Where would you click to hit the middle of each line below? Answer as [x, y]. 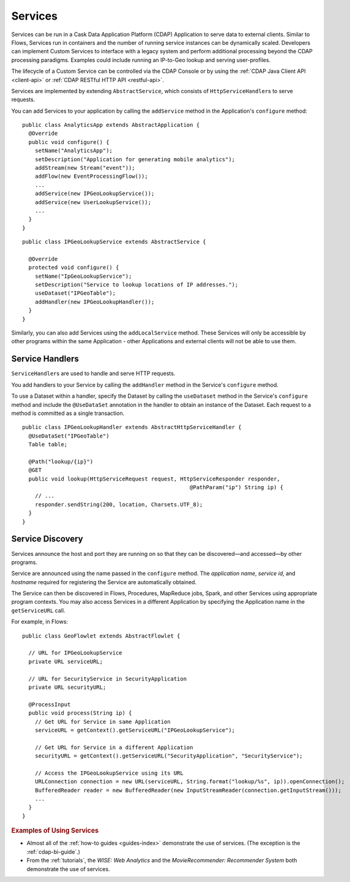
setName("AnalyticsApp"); [74, 151]
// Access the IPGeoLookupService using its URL [109, 773]
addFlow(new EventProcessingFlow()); [91, 177]
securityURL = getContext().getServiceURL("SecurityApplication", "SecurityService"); [169, 756]
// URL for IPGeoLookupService [75, 653]
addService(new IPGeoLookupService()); [95, 194]
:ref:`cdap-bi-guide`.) [54, 851]
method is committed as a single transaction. [68, 413]
